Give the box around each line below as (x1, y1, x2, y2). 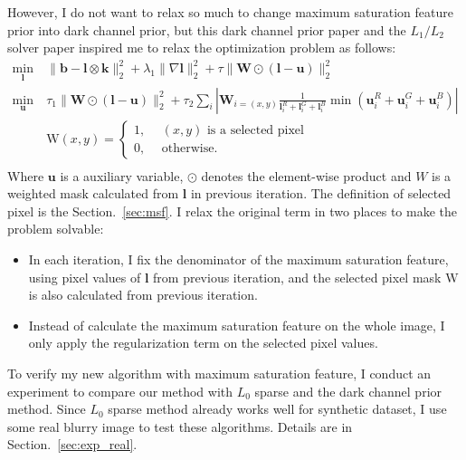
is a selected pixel (206, 124, 304, 138)
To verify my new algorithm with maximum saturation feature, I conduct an (7, 363, 432, 382)
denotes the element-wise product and (201, 166, 412, 185)
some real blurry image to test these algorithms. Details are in (7, 417, 353, 436)
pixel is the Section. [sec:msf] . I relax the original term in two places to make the (7, 201, 457, 220)
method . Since (7, 399, 86, 418)
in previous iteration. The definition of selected (190, 184, 452, 203)
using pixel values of (28, 267, 141, 286)
